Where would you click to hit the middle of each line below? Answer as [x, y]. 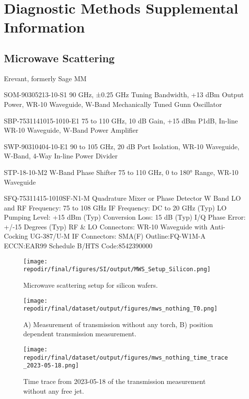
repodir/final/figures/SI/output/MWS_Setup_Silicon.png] [117, 269]
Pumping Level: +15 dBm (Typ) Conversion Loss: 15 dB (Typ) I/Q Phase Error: [125, 217]
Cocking [16, 236]
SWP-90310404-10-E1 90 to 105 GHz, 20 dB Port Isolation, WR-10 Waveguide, [122, 146]
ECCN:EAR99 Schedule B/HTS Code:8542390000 [78, 246]
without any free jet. [54, 390]
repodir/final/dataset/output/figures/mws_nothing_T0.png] [120, 309]
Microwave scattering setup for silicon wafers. [91, 285]
